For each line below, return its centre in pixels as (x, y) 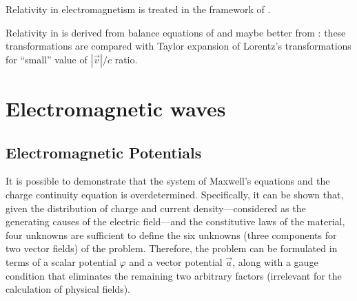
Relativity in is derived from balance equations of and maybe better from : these (176, 32)
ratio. (126, 59)
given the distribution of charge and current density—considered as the (156, 208)
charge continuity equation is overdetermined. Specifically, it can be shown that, (175, 194)
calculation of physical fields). (68, 289)
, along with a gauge (275, 261)
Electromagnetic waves (116, 108)
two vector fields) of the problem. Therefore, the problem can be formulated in (172, 248)
